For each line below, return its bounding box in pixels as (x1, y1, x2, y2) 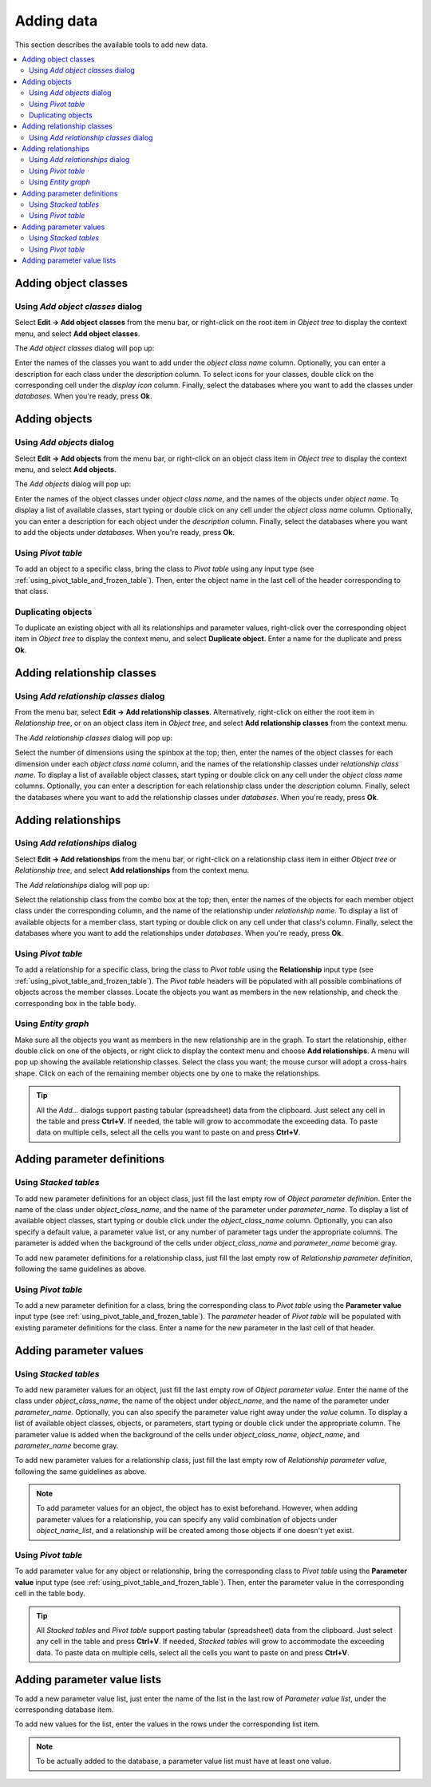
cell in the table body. (14, 1589, 85, 1599)
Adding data (14, 12, 98, 30)
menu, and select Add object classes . (14, 328, 140, 339)
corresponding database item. (14, 1705, 114, 1714)
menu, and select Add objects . (14, 465, 117, 474)
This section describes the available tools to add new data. (14, 40, 208, 50)
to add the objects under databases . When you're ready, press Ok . (14, 527, 235, 537)
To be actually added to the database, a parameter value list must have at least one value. (36, 1757, 331, 1766)
